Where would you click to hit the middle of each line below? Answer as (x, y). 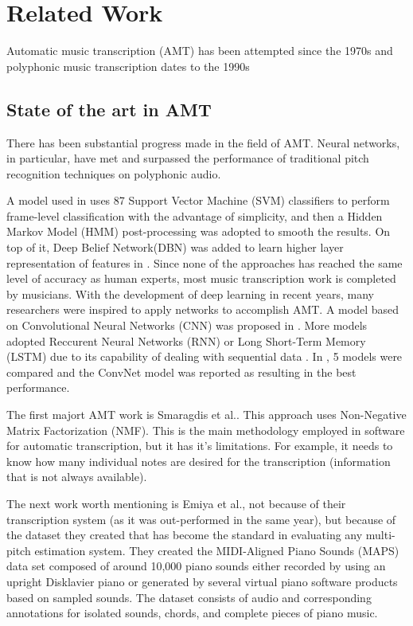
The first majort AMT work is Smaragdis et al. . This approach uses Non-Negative (206, 415)
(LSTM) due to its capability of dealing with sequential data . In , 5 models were (205, 356)
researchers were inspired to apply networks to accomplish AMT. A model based (203, 309)
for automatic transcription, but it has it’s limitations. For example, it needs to (200, 446)
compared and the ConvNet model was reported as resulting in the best (181, 372)
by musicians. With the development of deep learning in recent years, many (190, 293)
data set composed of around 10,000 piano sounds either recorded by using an (196, 566)
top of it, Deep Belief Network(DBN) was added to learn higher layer (175, 247)
